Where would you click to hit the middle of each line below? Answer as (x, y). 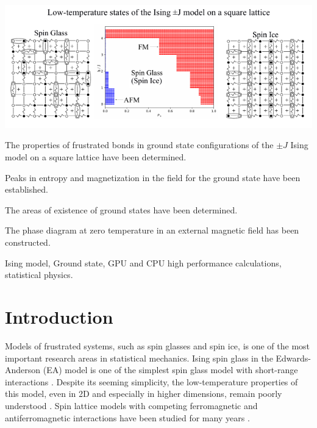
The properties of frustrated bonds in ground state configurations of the (139, 145)
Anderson (23, 370)
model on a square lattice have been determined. (96, 157)
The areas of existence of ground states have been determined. (121, 209)
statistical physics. (39, 275)
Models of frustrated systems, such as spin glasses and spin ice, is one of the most (158, 345)
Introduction (59, 317)
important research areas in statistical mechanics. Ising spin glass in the (139, 358)
